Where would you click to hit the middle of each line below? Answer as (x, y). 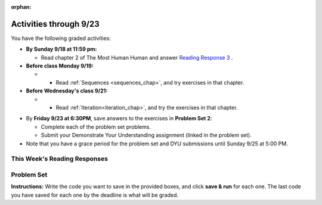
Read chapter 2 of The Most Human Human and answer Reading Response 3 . (137, 57)
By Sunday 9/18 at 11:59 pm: (61, 49)
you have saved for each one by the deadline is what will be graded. (95, 195)
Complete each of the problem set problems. (96, 127)
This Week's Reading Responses (60, 159)
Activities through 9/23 (55, 24)
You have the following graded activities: (61, 38)
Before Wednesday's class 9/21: (67, 91)
